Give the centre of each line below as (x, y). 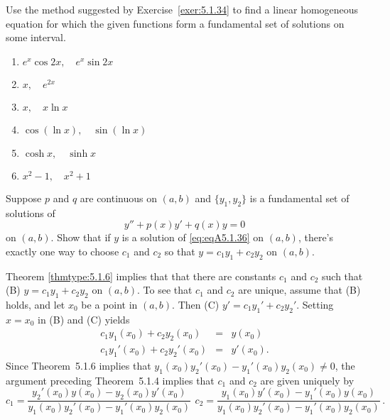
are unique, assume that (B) (299, 290)
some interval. (36, 37)
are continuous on (119, 198)
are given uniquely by (307, 380)
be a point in (109, 304)
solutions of (31, 212)
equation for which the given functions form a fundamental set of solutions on (175, 23)
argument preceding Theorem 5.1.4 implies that (110, 380)
